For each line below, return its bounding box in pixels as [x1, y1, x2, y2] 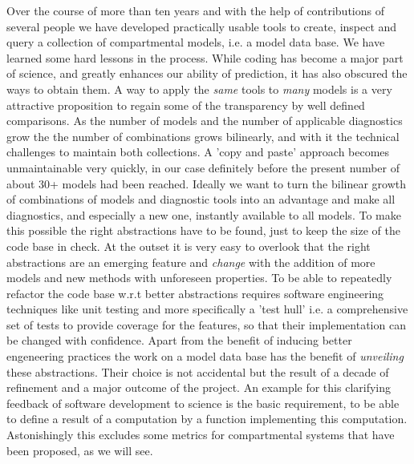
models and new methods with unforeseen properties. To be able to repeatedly [6, 269, 392, 286]
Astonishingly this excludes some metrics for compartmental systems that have [6, 426, 395, 443]
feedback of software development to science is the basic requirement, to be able [6, 394, 400, 411]
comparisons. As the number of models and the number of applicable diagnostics [6, 112, 403, 129]
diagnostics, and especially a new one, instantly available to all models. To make [6, 206, 401, 223]
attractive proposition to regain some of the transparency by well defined [6, 96, 365, 113]
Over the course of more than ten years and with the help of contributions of [6, 2, 384, 18]
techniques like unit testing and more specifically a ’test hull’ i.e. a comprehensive [6, 301, 408, 317]
